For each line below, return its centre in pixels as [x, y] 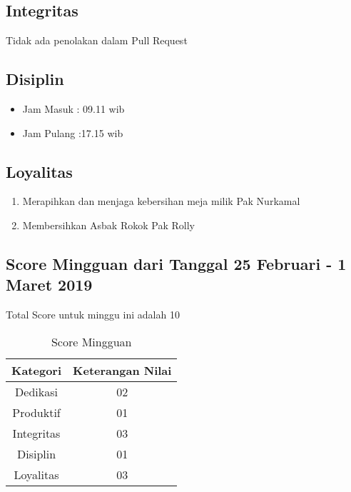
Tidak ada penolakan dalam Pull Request [97, 40]
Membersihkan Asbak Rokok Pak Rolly [108, 225]
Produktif [36, 412]
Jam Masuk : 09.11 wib [73, 109]
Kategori [37, 370]
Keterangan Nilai [122, 370]
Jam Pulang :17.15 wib [73, 132]
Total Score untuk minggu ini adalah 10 [93, 315]
